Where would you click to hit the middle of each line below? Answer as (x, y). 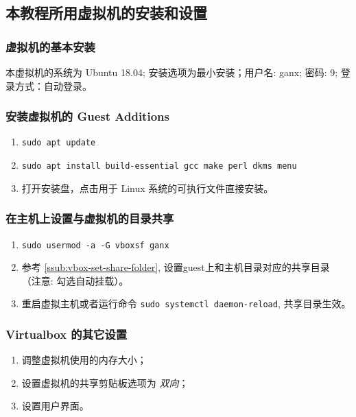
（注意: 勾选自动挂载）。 (75, 280)
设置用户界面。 (55, 406)
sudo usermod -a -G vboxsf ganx (95, 245)
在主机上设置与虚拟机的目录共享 (90, 218)
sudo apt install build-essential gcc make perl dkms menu (159, 166)
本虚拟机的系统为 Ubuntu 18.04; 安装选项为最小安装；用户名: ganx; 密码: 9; (172, 72)
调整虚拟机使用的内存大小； (84, 360)
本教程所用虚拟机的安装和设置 (106, 13)
